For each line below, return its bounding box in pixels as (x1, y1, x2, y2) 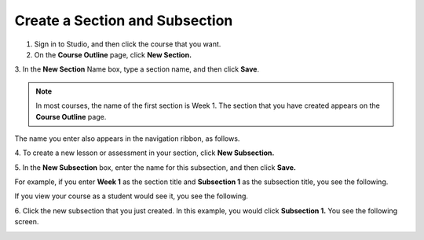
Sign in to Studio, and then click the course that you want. (34, 39, 221, 49)
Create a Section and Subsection (14, 12, 233, 29)
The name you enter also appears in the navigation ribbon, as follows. (14, 134, 240, 143)
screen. (14, 217, 39, 227)
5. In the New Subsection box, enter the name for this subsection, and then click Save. (14, 162, 296, 172)
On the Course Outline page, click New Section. (34, 50, 192, 59)
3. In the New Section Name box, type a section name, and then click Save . (14, 65, 259, 74)
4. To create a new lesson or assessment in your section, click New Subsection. (14, 148, 275, 157)
